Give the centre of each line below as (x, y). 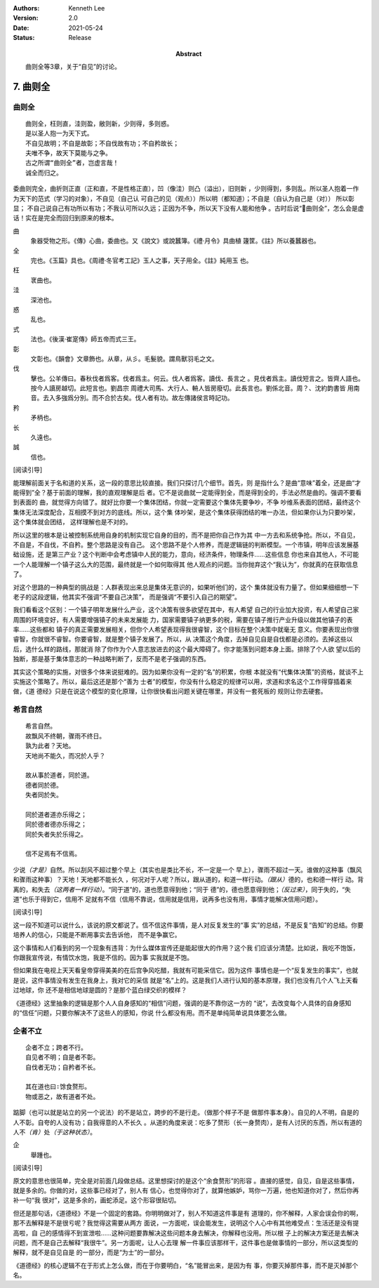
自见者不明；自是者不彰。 (62, 1057)
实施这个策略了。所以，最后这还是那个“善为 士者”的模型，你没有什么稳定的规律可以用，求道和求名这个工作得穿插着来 (182, 682)
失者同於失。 (44, 795)
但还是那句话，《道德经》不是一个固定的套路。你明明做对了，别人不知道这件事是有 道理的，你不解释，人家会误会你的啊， (187, 1213)
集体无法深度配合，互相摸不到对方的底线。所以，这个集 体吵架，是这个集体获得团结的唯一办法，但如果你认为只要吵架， (186, 512)
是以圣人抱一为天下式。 (59, 134)
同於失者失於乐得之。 (56, 834)
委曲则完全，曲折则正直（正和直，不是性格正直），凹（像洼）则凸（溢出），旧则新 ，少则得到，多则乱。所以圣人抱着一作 (186, 189)
